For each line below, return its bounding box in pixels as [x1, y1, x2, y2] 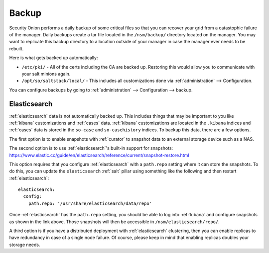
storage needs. [9, 242, 40, 248]
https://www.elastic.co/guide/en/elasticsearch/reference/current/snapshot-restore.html [9, 152, 189, 158]
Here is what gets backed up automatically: [9, 55, 98, 61]
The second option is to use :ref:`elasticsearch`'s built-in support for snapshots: [9, 145, 173, 151]
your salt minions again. [21, 71, 71, 77]
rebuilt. [9, 45, 24, 52]
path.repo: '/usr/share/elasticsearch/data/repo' [28, 200, 152, 206]
